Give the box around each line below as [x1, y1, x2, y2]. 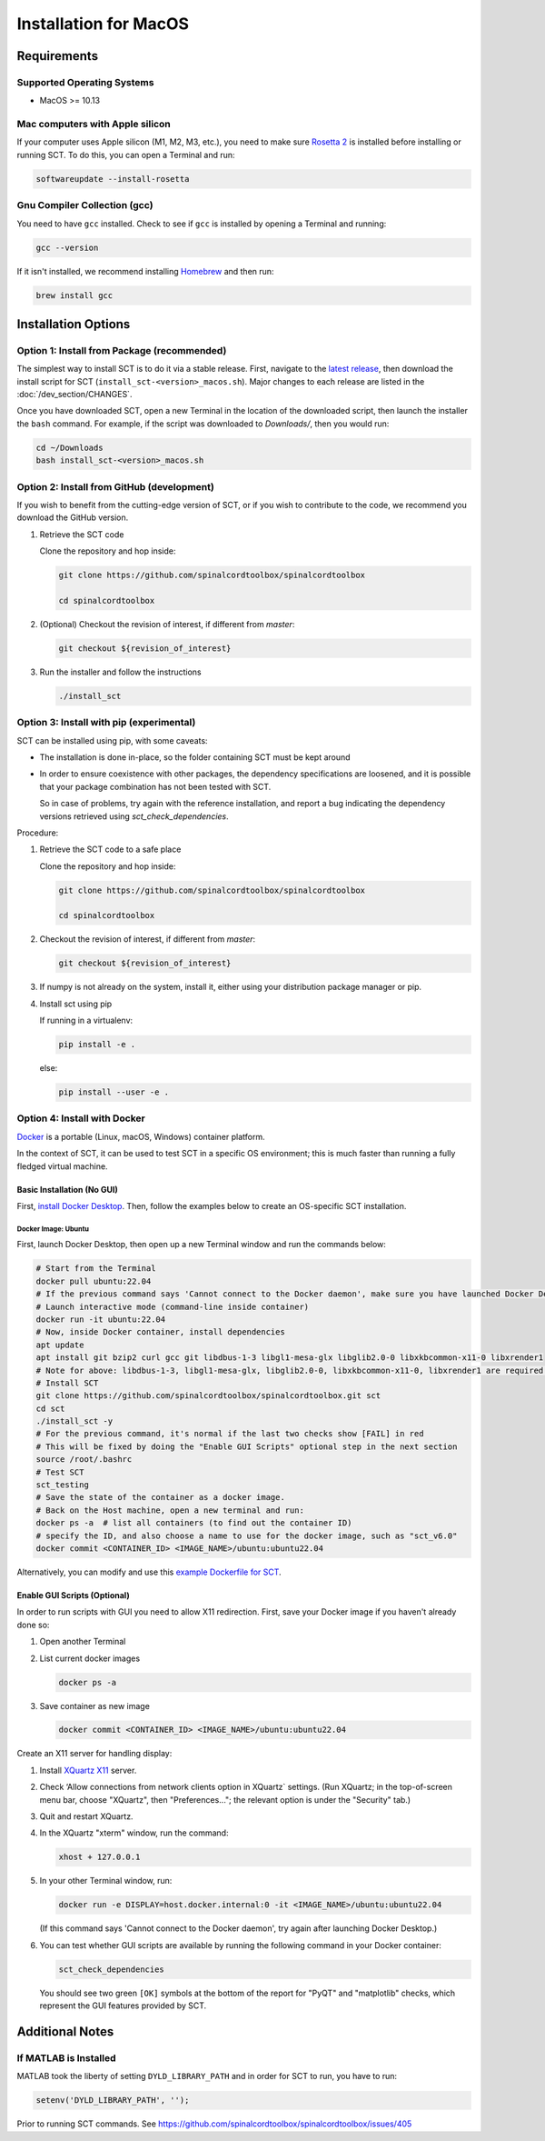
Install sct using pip [39, 998, 113, 1009]
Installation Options [16, 316, 131, 332]
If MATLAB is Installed [16, 2051, 116, 2064]
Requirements [16, 48, 99, 64]
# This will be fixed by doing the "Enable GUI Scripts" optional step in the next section [35, 1441, 458, 1452]
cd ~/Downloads [35, 442, 104, 453]
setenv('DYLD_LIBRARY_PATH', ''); [35, 2096, 190, 2106]
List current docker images [39, 1653, 141, 1664]
